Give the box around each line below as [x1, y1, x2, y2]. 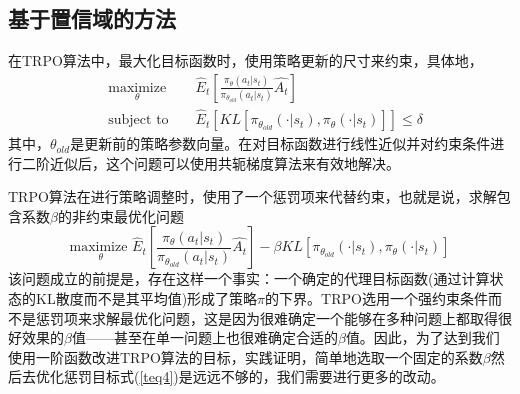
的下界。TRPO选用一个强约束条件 [265, 288, 488, 309]
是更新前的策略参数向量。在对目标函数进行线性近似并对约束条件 [70, 133, 491, 154]
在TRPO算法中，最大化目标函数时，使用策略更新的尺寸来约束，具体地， [8, 50, 483, 71]
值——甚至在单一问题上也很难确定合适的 [71, 327, 338, 348]
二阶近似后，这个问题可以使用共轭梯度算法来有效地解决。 [21, 152, 400, 173]
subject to [108, 113, 169, 128]
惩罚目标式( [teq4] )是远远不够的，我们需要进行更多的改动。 [63, 366, 445, 387]
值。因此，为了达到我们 [345, 327, 500, 348]
